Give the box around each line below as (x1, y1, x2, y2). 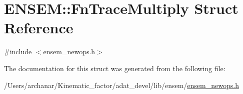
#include (4, 46, 32, 57)
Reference (4, 17, 73, 38)
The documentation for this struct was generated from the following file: (4, 63, 225, 73)
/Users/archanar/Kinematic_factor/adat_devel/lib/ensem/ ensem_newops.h (4, 80, 239, 90)
